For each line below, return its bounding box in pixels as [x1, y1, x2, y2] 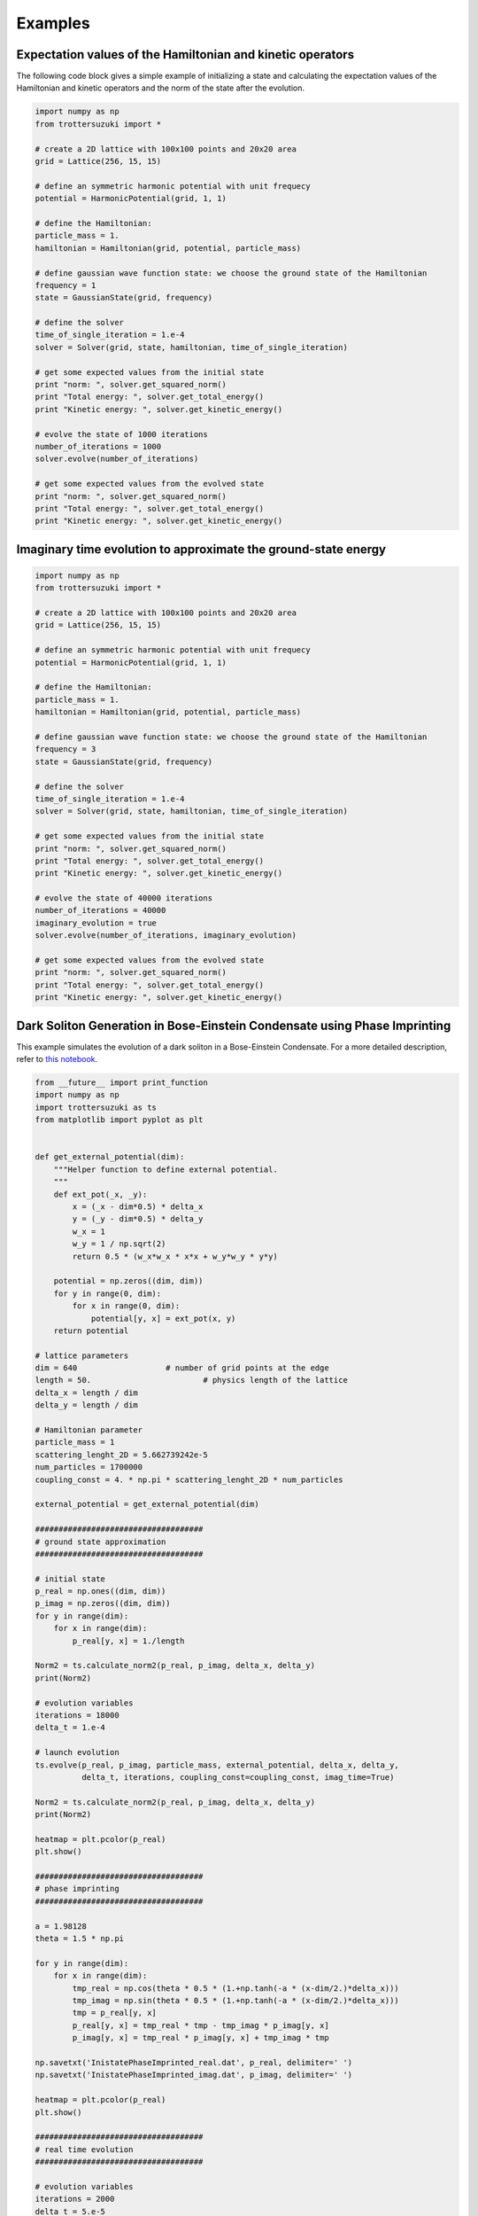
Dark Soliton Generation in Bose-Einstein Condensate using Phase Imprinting [16, 1018, 451, 1033]
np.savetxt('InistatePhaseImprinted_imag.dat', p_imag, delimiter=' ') [35, 2070, 353, 2080]
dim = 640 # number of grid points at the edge [35, 1363, 329, 1373]
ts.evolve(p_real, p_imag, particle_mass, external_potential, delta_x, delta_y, [35, 1760, 400, 1770]
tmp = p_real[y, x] [72, 2008, 157, 2018]
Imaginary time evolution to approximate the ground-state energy [16, 542, 387, 557]
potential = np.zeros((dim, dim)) [53, 1276, 204, 1286]
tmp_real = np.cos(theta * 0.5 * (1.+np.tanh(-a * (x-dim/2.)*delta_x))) [72, 1983, 400, 1994]
